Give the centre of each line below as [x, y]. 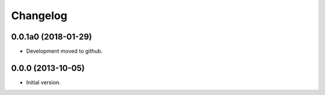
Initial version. [44, 82]
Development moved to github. [64, 51]
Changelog [39, 16]
